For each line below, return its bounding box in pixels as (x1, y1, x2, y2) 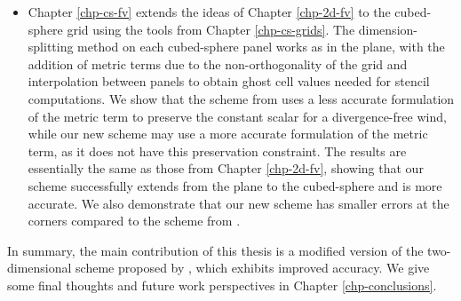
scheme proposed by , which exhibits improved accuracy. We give (76, 258, 430, 277)
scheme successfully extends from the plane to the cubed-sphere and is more (28, 176, 442, 194)
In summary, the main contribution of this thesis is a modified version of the (7, 241, 424, 259)
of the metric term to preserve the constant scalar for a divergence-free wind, (28, 107, 447, 125)
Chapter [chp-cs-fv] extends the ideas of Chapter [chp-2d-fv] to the (28, 3, 391, 20)
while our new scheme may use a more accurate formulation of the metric (28, 124, 428, 143)
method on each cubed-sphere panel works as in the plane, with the (77, 37, 445, 56)
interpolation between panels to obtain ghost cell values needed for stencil (28, 72, 430, 91)
